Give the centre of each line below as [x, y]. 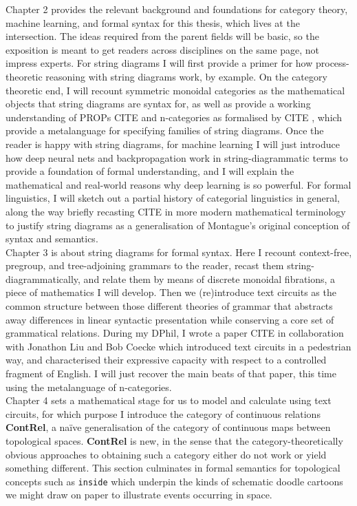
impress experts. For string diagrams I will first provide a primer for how [159, 63]
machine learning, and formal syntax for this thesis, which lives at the [153, 22]
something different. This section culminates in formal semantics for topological [173, 468]
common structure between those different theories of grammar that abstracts [169, 306]
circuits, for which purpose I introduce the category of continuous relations [163, 413]
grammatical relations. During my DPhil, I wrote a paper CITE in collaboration [175, 333]
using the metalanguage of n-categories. [89, 387]
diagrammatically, [43, 278]
